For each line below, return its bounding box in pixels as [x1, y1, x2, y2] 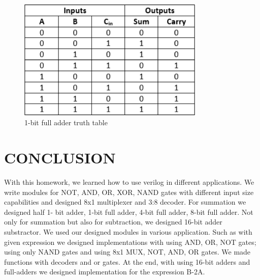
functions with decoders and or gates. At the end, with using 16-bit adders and [4, 256, 250, 267]
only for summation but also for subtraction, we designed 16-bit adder [4, 216, 222, 227]
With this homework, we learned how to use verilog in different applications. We [4, 177, 254, 187]
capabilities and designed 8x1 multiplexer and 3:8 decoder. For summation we [4, 197, 246, 207]
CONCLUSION [4, 147, 116, 168]
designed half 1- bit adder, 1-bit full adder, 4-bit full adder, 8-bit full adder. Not [4, 206, 253, 217]
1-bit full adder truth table [24, 117, 108, 128]
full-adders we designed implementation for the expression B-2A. [4, 266, 205, 277]
